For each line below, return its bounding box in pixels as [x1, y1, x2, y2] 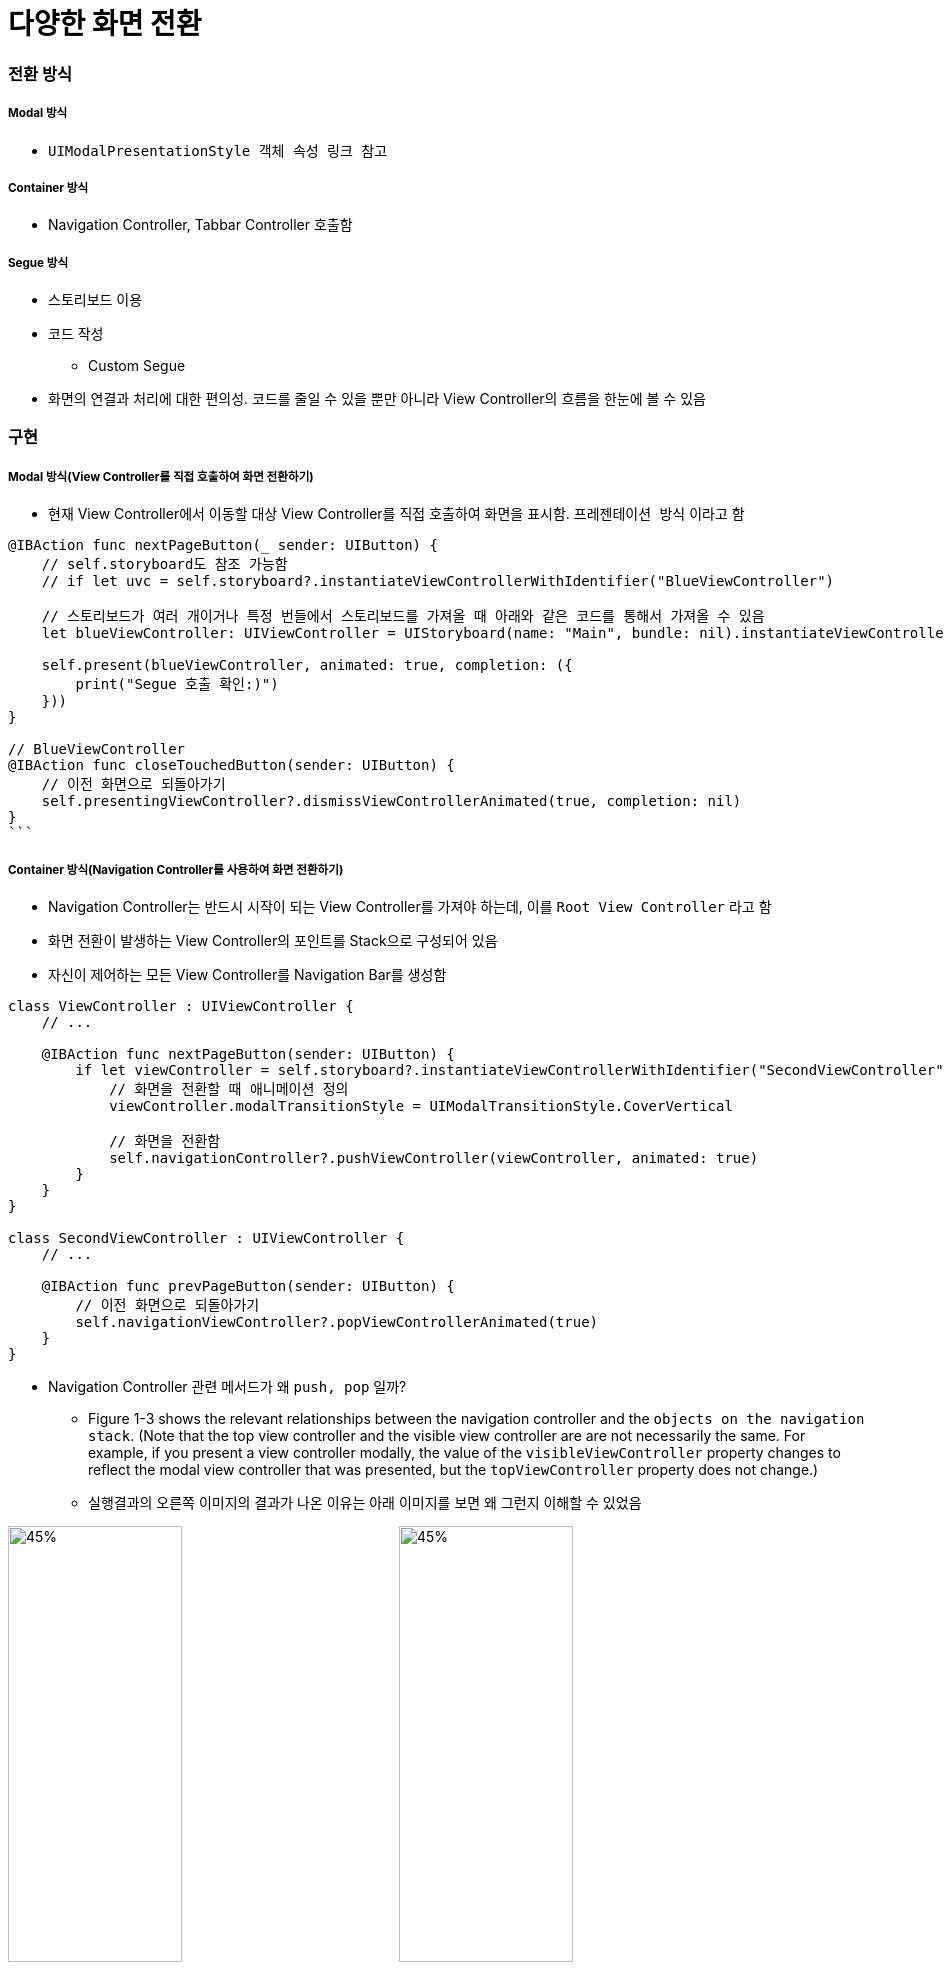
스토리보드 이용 [48, 291, 143, 309]
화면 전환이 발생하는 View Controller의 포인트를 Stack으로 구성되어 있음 [48, 932, 498, 950]
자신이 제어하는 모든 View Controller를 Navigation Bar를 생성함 [48, 966, 447, 984]
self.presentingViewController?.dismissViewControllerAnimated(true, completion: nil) [41, 793, 742, 810]
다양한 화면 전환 [8, 7, 202, 41]
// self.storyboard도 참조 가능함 [41, 556, 288, 573]
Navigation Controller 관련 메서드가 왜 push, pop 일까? [48, 1378, 407, 1396]
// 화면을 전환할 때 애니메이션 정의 [109, 1081, 349, 1098]
